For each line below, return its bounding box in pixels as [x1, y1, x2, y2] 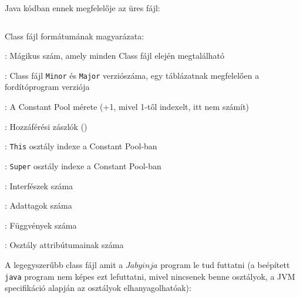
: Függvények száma [5, 219, 77, 231]
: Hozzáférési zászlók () [5, 120, 87, 132]
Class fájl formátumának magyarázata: [5, 29, 144, 42]
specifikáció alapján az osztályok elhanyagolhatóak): [5, 282, 191, 294]
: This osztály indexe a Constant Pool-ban [5, 140, 157, 152]
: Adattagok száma [5, 199, 72, 212]
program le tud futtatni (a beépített [160, 258, 290, 270]
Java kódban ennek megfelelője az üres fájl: [5, 2, 160, 14]
